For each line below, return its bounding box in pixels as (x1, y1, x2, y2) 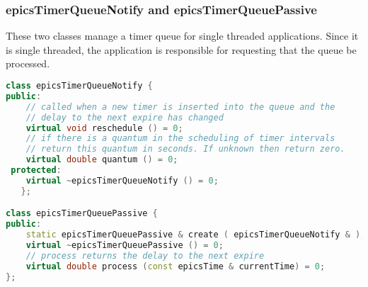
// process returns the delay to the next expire (25, 250, 265, 261)
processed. (6, 56, 50, 71)
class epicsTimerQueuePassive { (6, 208, 158, 219)
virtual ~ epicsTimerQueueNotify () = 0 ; (25, 175, 219, 186)
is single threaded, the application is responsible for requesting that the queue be (6, 42, 357, 57)
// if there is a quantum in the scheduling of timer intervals (25, 133, 335, 144)
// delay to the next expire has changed (25, 112, 224, 123)
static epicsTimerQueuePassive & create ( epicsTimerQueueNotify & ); (25, 230, 366, 240)
